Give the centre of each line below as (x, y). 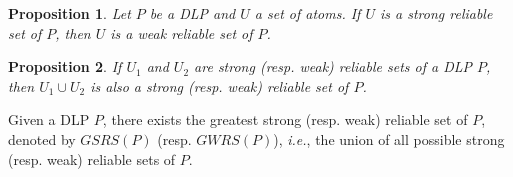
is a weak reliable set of (181, 32)
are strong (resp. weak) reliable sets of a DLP (333, 66)
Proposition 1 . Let (69, 13)
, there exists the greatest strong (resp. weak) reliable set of (285, 119)
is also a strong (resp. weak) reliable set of (219, 85)
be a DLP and (192, 13)
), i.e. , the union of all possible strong (389, 138)
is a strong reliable (436, 13)
